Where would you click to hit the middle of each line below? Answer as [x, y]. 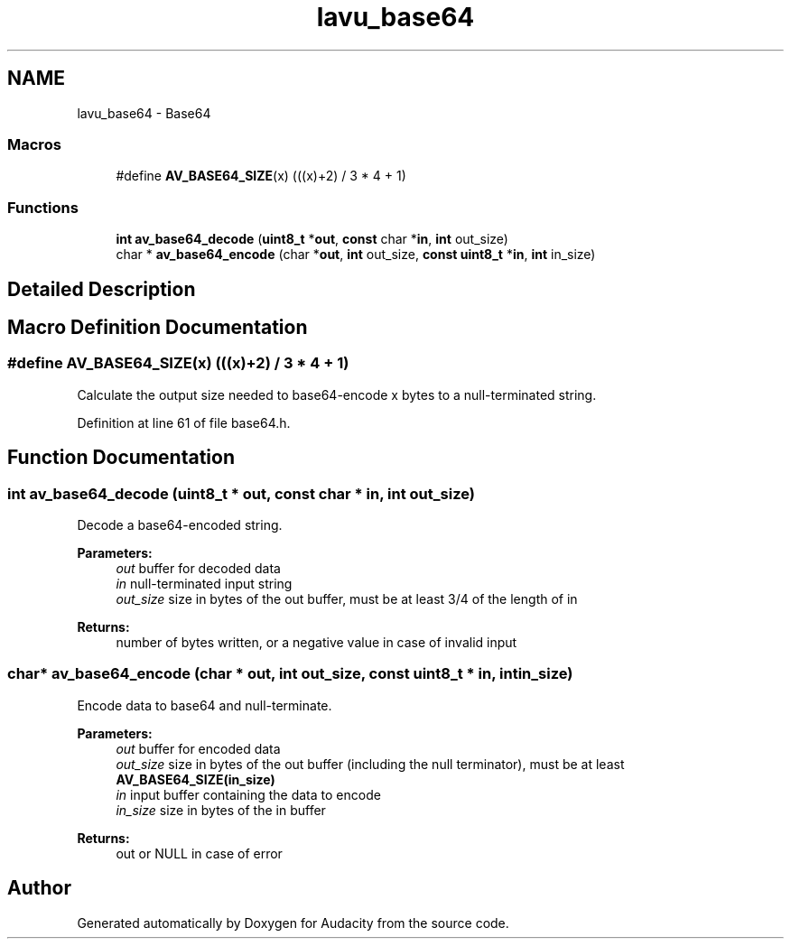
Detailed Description [102, 289]
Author [39, 888]
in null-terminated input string [204, 583]
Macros [34, 144]
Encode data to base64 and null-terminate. [205, 705]
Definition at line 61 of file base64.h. [184, 422]
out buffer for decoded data [198, 568]
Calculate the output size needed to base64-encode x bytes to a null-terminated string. [337, 394]
